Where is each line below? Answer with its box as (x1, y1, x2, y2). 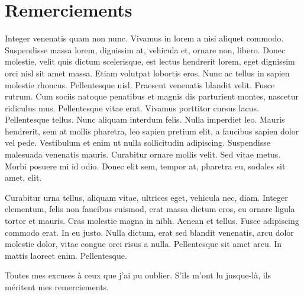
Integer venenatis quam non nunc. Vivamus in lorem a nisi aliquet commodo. (5, 32, 284, 44)
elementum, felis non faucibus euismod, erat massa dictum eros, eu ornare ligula (5, 203, 295, 215)
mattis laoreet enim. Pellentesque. (5, 249, 127, 261)
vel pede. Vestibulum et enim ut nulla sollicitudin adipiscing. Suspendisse (5, 136, 270, 149)
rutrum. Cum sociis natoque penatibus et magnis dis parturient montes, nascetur (5, 90, 299, 102)
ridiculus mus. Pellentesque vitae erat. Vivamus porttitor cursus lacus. (5, 101, 259, 114)
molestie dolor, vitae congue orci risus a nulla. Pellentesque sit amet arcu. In (5, 238, 282, 250)
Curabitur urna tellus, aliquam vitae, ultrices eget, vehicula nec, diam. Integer (5, 191, 288, 203)
